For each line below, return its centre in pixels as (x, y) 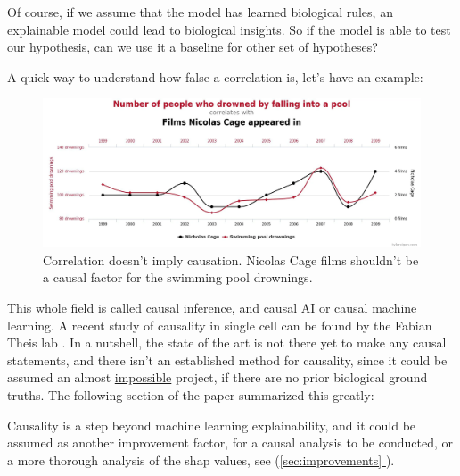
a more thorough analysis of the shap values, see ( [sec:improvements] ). (201, 459)
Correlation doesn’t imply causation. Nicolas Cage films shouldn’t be (231, 259)
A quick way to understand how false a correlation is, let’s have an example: (215, 76)
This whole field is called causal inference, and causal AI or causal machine (212, 308)
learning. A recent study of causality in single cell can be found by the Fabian (220, 325)
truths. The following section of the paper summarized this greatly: (191, 394)
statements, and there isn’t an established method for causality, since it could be (227, 359)
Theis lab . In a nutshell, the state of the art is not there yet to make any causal (227, 342)
